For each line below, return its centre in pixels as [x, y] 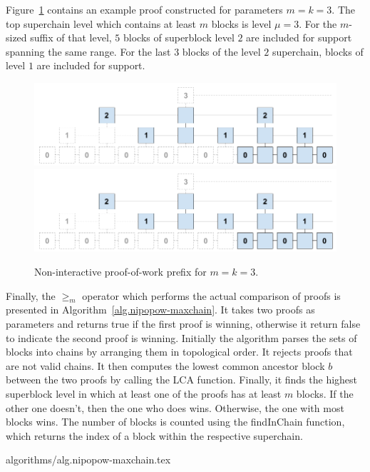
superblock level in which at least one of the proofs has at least [144, 393]
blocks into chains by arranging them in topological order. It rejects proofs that [179, 352]
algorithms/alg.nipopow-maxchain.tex [88, 460]
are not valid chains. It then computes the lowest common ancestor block [165, 365]
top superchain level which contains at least [101, 23]
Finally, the [31, 295]
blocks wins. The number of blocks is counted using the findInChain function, [175, 422]
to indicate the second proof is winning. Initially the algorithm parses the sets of [181, 337]
